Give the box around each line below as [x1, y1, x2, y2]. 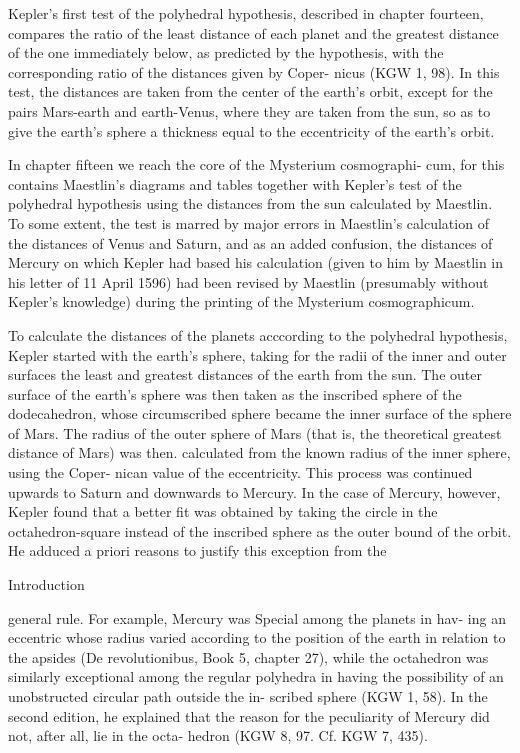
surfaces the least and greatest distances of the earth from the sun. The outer [8, 364, 482, 385]
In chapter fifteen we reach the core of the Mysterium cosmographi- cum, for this [8, 154, 505, 175]
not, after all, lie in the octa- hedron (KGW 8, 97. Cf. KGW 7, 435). [8, 725, 428, 746]
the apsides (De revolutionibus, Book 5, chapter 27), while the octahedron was [8, 646, 489, 667]
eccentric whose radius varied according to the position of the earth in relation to [8, 627, 506, 648]
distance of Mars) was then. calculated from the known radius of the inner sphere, [8, 442, 511, 463]
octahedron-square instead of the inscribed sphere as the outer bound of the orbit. [8, 520, 512, 541]
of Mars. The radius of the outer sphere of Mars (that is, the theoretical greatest [8, 422, 502, 443]
